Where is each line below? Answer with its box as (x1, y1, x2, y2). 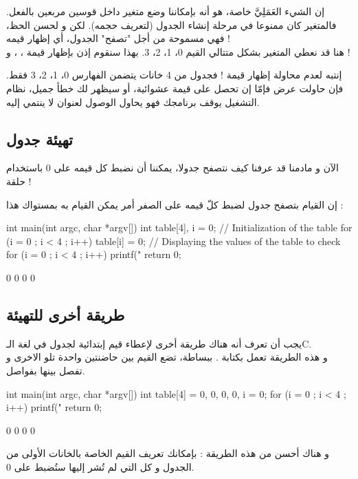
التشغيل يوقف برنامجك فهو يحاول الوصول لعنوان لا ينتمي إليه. (6, 94, 260, 109)
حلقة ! (6, 173, 32, 188)
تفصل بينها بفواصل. (6, 363, 85, 377)
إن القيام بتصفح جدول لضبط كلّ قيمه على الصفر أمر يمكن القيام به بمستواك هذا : (6, 197, 344, 211)
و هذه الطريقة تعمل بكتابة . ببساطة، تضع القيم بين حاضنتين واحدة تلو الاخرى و (6, 350, 328, 364)
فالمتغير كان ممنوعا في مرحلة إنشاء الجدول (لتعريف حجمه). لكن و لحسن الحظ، (6, 17, 337, 32)
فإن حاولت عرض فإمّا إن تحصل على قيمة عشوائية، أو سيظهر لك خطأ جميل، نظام (6, 81, 344, 95)
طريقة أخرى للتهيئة (6, 304, 125, 325)
